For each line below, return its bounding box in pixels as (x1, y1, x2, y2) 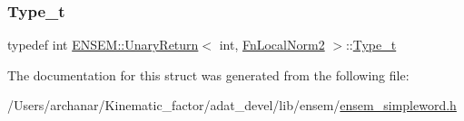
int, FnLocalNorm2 (219, 35, 325, 54)
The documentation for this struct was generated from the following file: (7, 65, 410, 84)
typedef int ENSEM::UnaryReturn (7, 35, 199, 54)
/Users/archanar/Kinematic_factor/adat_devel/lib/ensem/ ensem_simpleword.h (7, 96, 457, 115)
